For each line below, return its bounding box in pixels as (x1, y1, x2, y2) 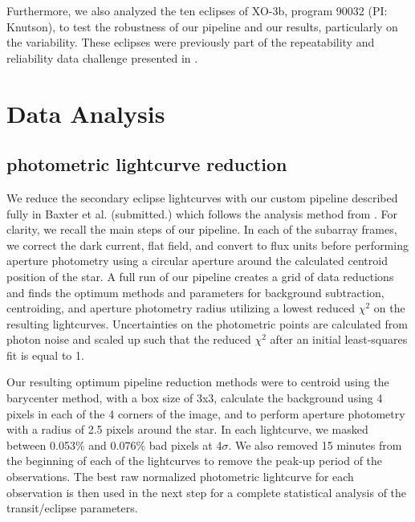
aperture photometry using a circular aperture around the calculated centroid (6, 252, 388, 269)
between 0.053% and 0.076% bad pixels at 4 (6, 436, 222, 453)
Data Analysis (6, 96, 165, 129)
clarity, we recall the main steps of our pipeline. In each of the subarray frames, (6, 221, 397, 238)
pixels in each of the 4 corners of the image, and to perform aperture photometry (6, 405, 405, 422)
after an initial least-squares (270, 331, 408, 348)
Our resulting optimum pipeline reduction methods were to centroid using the (6, 373, 389, 390)
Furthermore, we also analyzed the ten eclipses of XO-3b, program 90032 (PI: (6, 2, 388, 18)
